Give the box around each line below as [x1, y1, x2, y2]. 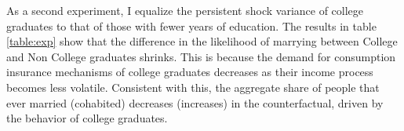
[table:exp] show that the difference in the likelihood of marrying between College [6, 33, 398, 49]
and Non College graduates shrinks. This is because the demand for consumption [6, 48, 396, 64]
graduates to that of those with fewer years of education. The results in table [6, 17, 377, 34]
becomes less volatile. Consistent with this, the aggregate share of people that [6, 78, 380, 95]
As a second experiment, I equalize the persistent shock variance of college [6, 2, 364, 18]
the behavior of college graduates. [6, 110, 168, 126]
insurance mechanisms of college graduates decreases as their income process [6, 64, 373, 80]
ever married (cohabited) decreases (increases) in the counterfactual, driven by [6, 94, 384, 111]
